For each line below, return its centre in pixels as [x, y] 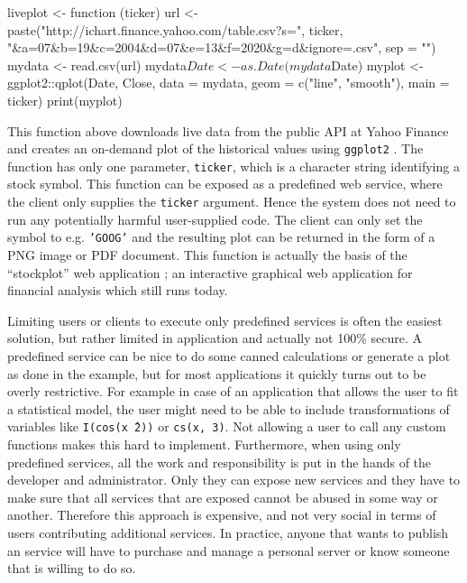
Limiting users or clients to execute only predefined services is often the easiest [225, 320]
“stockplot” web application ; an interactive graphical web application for [210, 272]
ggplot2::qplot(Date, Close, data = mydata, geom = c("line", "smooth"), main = [229, 83]
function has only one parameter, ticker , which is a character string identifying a [233, 166]
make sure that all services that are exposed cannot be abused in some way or [223, 497]
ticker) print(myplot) [65, 100]
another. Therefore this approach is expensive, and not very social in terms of [222, 515]
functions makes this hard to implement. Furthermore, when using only [204, 444]
